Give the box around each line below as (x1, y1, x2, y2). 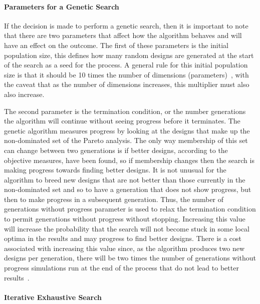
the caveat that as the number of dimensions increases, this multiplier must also (4, 79, 249, 89)
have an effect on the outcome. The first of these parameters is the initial (4, 39, 228, 50)
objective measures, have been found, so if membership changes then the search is (4, 154, 254, 165)
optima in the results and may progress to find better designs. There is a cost (4, 233, 242, 243)
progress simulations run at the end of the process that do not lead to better (4, 262, 239, 273)
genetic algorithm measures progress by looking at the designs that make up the (4, 125, 250, 135)
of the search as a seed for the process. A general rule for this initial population (4, 59, 248, 70)
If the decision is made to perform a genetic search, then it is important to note (4, 20, 248, 30)
